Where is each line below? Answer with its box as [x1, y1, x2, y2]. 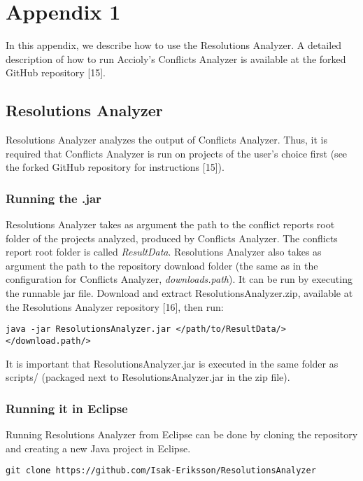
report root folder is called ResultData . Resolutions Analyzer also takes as [6, 244, 322, 259]
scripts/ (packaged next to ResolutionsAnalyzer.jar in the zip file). [6, 370, 290, 384]
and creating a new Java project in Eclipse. [6, 440, 191, 455]
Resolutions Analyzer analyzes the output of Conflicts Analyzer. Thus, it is [6, 132, 328, 147]
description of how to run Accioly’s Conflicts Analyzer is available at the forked [6, 51, 346, 66]
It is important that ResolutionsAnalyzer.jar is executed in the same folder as [6, 356, 339, 370]
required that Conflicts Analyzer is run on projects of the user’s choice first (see [6, 146, 348, 160]
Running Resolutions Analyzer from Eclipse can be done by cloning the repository [6, 426, 358, 441]
